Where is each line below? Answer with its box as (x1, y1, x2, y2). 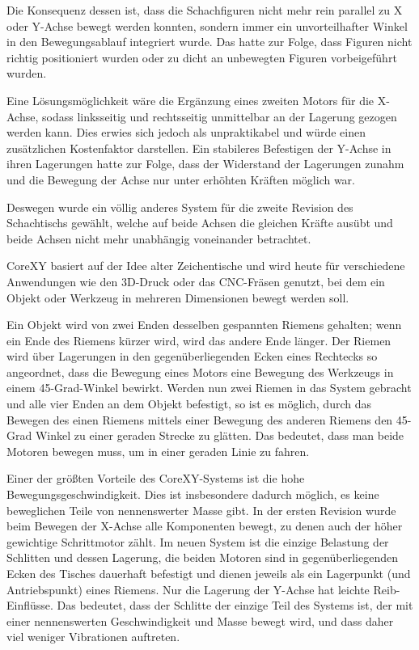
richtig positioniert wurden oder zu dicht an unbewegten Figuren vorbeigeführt (6, 49, 397, 65)
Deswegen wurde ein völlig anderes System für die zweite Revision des (6, 198, 353, 215)
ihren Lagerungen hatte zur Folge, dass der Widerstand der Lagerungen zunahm (6, 155, 404, 172)
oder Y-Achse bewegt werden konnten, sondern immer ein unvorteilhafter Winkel (6, 17, 408, 34)
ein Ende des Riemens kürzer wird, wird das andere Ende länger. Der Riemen (6, 331, 391, 348)
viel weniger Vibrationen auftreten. (6, 628, 180, 645)
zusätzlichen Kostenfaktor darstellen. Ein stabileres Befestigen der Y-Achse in (6, 139, 391, 156)
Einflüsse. (6, 597, 53, 614)
